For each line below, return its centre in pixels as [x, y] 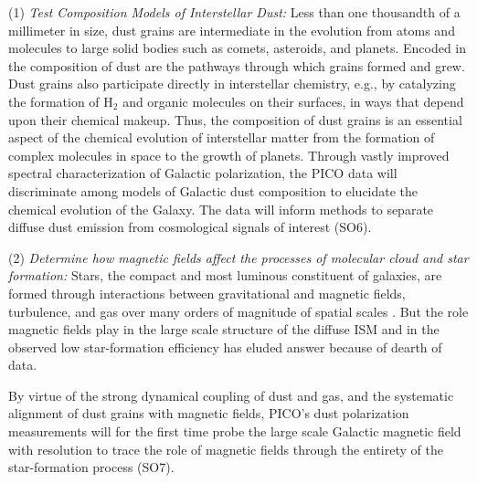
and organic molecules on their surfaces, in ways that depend [293, 101]
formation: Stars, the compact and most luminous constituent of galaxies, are [225, 275]
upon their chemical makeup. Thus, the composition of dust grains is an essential [235, 119]
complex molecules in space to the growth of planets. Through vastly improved [229, 155]
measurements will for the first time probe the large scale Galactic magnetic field [235, 431]
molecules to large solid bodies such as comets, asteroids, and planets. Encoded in [238, 48]
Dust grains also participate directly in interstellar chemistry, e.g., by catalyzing [232, 84]
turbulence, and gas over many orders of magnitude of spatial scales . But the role [238, 311]
